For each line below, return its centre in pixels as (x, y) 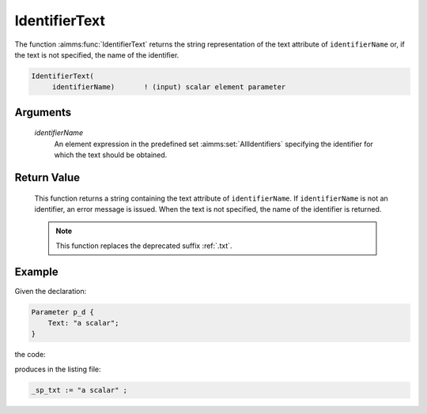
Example (36, 272)
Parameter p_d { (63, 312)
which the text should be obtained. (111, 155)
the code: (30, 355)
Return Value (47, 177)
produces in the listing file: (58, 369)
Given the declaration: (51, 291)
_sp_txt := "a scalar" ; (79, 390)
